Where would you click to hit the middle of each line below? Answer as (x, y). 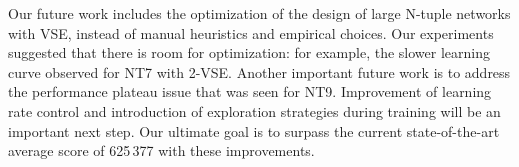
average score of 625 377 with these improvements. (161, 150)
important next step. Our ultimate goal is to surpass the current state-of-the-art (254, 130)
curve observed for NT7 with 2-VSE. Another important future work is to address (259, 71)
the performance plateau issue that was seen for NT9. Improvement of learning (250, 91)
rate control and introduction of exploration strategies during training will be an (254, 110)
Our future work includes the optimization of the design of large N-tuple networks (259, 13)
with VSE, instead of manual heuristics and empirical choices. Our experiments (251, 32)
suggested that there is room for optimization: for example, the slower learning (249, 52)
